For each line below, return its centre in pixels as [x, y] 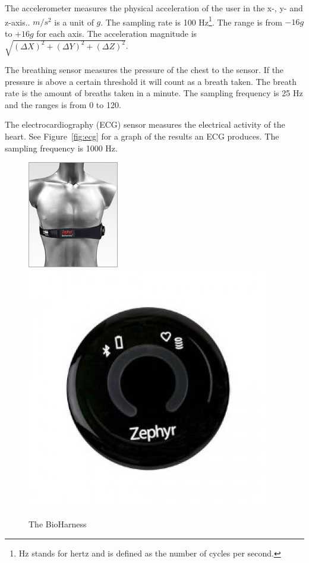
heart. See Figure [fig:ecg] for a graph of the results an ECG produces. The [142, 136]
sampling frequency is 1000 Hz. [61, 148]
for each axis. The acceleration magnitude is [117, 33]
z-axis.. [18, 22]
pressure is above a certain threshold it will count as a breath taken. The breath [151, 81]
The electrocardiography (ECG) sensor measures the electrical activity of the [145, 124]
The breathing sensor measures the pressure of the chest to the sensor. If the [144, 69]
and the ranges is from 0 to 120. [63, 104]
